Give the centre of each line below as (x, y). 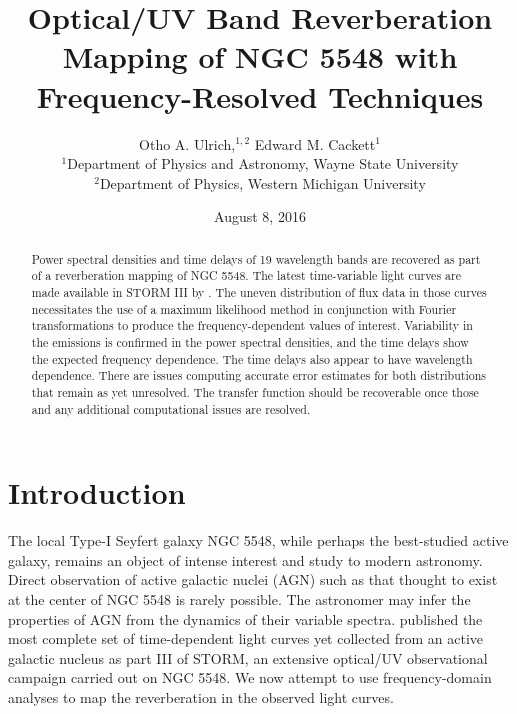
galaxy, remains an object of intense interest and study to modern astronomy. (245, 559)
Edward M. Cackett (315, 143)
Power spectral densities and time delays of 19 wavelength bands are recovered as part (256, 258)
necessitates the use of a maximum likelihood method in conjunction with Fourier (244, 308)
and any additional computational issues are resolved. (171, 408)
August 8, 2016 (260, 216)
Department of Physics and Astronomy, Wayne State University (263, 163)
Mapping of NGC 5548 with (260, 56)
